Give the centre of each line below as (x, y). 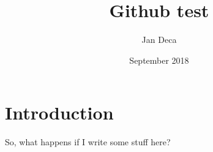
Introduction (59, 112)
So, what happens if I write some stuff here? (88, 142)
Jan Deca (159, 40)
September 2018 (159, 60)
